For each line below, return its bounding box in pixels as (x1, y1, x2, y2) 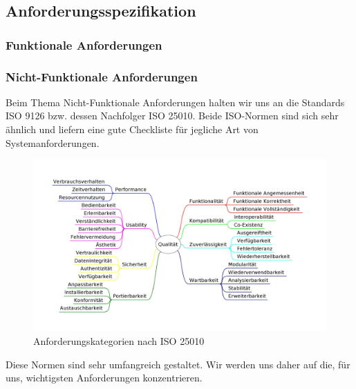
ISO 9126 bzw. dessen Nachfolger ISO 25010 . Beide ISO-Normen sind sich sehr (6, 108, 339, 123)
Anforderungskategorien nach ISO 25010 (33, 334, 205, 348)
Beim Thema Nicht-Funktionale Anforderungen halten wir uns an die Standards (6, 94, 345, 109)
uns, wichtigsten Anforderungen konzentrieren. (6, 370, 203, 385)
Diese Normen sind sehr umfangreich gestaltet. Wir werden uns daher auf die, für (6, 357, 350, 371)
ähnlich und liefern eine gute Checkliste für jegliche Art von (6, 122, 259, 137)
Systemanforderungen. (6, 135, 100, 150)
